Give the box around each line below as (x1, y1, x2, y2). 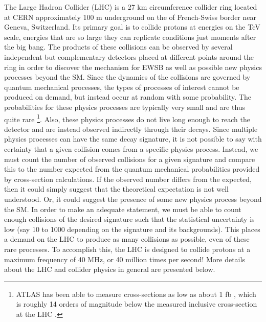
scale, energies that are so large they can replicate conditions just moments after (4, 31, 256, 42)
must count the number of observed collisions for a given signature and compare (4, 153, 255, 164)
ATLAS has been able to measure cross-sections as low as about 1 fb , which (16, 288, 256, 299)
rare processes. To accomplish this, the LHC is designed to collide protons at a (4, 243, 251, 254)
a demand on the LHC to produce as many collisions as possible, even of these (4, 234, 250, 244)
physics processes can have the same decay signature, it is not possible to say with (4, 133, 262, 144)
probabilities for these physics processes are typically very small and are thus (4, 101, 246, 112)
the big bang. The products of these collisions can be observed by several (4, 41, 233, 52)
